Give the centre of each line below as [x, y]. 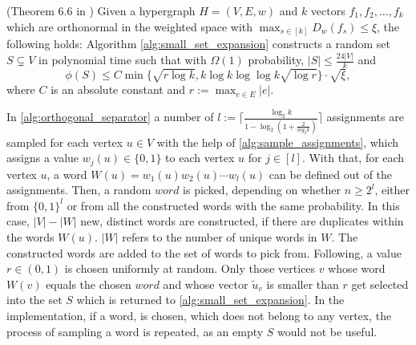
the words [30, 236]
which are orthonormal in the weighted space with [130, 26]
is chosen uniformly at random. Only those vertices [190, 268]
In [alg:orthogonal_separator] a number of [110, 117]
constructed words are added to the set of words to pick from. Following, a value [204, 252]
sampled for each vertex [65, 142]
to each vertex [200, 158]
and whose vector [206, 284]
